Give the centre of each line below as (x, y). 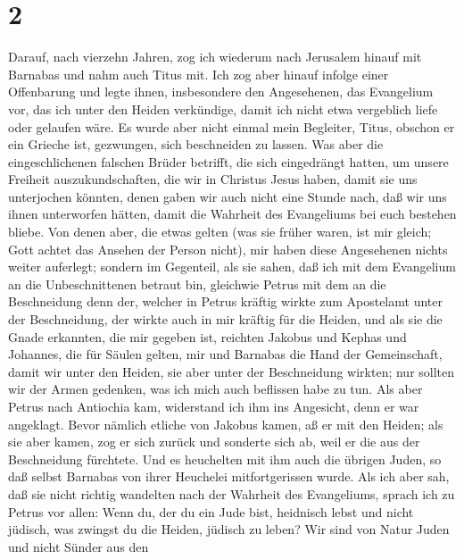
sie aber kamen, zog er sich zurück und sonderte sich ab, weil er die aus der (214, 442)
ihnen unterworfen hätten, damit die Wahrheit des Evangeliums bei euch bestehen (232, 214)
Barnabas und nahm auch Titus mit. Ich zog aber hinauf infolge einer (199, 74)
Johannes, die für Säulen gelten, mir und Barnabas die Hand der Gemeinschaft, (225, 354)
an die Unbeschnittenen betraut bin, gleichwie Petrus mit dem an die (197, 284)
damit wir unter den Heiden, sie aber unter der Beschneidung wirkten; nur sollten (232, 371)
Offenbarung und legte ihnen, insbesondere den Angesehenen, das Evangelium (221, 92)
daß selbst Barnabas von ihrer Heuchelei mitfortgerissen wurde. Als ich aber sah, (229, 476)
